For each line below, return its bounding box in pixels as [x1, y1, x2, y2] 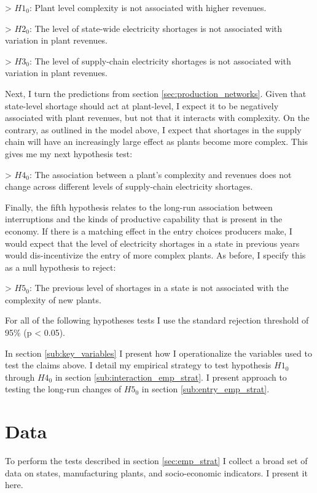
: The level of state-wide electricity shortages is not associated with [29, 21, 283, 34]
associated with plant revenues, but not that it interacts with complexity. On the [5, 111, 310, 124]
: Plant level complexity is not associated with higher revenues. [29, 1, 267, 14]
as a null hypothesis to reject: [5, 260, 116, 273]
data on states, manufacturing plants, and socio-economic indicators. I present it [5, 466, 308, 479]
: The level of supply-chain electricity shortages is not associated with [29, 54, 291, 67]
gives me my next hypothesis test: [5, 147, 133, 160]
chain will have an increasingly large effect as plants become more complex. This [5, 135, 308, 148]
